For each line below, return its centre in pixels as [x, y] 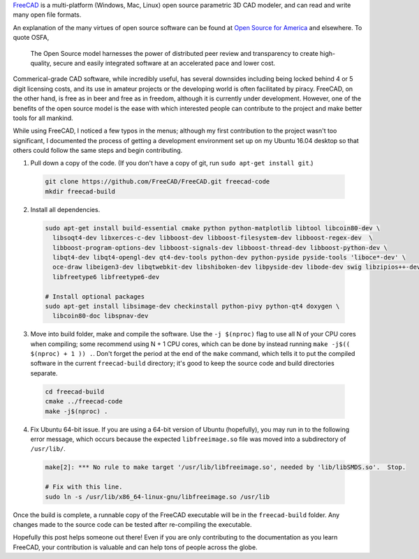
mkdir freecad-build [80, 191]
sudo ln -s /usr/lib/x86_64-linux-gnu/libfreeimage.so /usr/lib [157, 497]
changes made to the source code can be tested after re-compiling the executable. [132, 524]
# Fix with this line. [84, 487]
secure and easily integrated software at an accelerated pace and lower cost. [164, 63]
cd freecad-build [75, 392]
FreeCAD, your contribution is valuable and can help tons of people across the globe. [135, 547]
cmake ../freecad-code [84, 402]
